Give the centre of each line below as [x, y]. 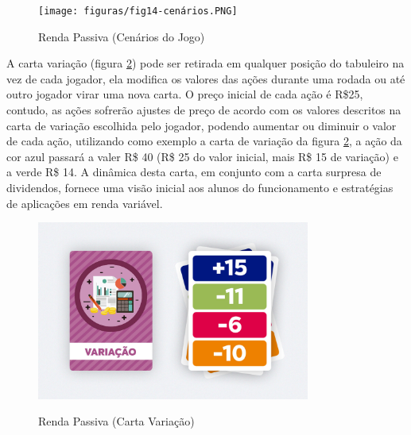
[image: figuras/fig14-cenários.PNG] [138, 11]
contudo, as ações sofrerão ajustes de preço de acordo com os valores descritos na [204, 110]
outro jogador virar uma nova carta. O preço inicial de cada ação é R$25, [185, 94]
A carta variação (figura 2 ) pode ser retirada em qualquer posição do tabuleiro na [205, 63]
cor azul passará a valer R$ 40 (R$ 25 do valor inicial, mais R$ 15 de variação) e [202, 156]
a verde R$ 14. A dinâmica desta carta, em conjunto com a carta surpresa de [194, 172]
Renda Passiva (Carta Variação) [116, 421]
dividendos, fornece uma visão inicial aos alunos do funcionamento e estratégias [200, 187]
